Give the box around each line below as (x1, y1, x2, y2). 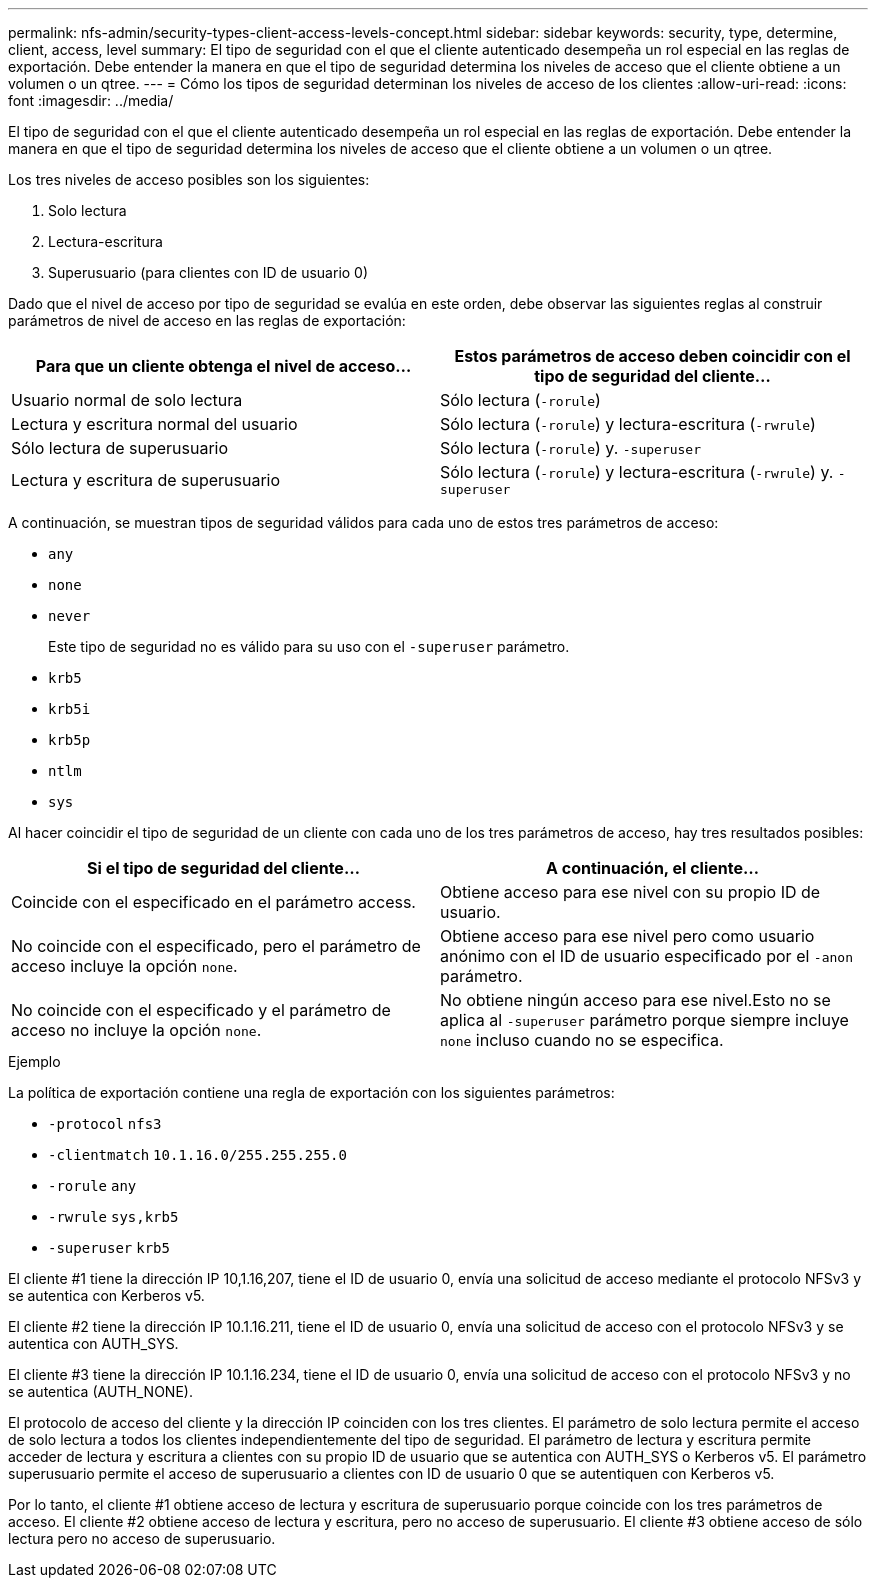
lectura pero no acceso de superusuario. (8, 1530, 276, 1547)
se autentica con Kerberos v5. (8, 1287, 205, 1304)
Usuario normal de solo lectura (11, 390, 243, 410)
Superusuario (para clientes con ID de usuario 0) (48, 264, 369, 281)
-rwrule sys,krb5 (48, 1209, 179, 1225)
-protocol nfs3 (48, 1116, 162, 1132)
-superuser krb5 (48, 1240, 170, 1256)
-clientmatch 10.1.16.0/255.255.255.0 (48, 1147, 347, 1163)
